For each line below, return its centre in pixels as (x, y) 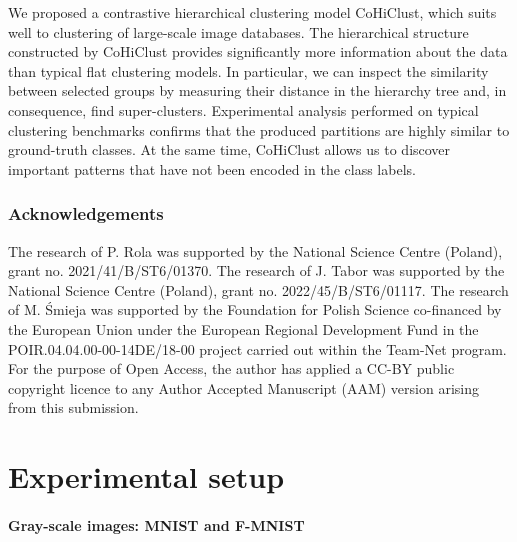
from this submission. (73, 407)
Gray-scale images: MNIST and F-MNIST (156, 524)
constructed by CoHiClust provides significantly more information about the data (258, 51)
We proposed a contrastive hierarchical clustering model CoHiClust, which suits (252, 12)
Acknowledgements (86, 213)
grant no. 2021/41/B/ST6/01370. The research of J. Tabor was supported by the (256, 270)
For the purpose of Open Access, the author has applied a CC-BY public (231, 368)
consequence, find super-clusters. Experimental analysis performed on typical (243, 109)
